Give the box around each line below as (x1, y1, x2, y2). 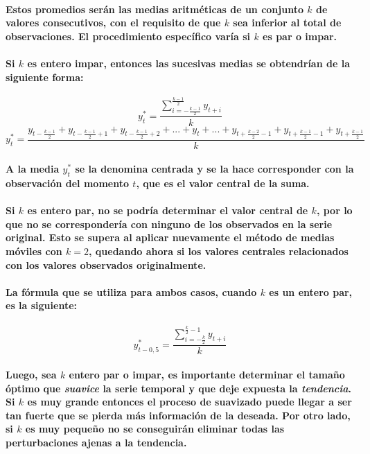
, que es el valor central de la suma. (136, 176, 310, 191)
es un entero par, (269, 284, 353, 299)
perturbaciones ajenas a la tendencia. (6, 435, 187, 449)
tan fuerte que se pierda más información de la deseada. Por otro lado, (6, 408, 351, 422)
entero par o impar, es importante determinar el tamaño (69, 367, 345, 381)
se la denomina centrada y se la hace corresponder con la (75, 161, 354, 176)
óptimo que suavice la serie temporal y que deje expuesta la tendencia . (6, 381, 351, 395)
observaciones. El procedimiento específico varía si (6, 28, 251, 43)
